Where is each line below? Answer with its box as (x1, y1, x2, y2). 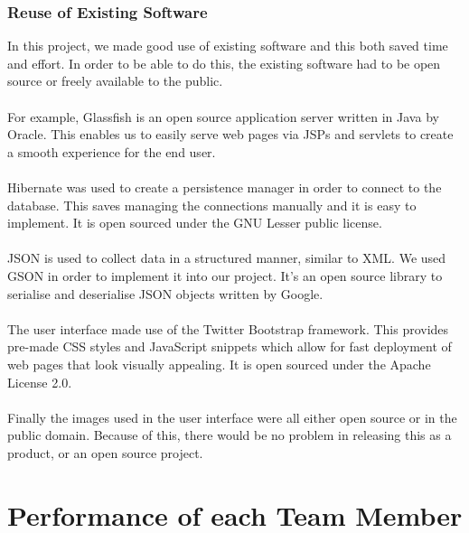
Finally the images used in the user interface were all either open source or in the (7, 407, 457, 426)
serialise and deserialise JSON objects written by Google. (7, 284, 324, 303)
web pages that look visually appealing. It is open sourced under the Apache (7, 354, 431, 373)
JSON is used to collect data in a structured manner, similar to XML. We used (7, 248, 446, 267)
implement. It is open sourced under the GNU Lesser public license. (7, 213, 382, 232)
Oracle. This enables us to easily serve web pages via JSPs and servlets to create (7, 125, 454, 144)
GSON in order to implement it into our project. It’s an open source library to (7, 266, 443, 285)
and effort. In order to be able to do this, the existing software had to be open (7, 53, 441, 72)
